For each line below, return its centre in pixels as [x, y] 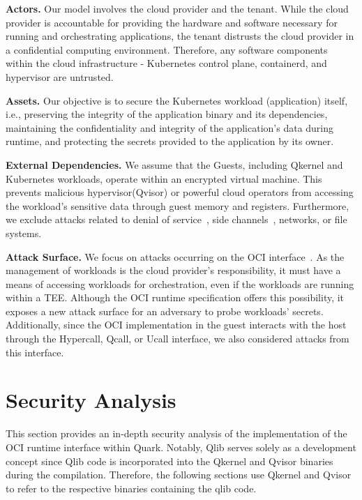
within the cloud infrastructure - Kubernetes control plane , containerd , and [166, 63]
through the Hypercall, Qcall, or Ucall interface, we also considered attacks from [178, 339]
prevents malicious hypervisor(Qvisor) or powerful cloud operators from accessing [180, 192]
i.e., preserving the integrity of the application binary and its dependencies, [167, 114]
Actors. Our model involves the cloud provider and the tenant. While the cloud [177, 8]
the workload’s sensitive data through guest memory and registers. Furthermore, [178, 205]
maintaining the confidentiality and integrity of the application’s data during [170, 127]
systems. [24, 233]
